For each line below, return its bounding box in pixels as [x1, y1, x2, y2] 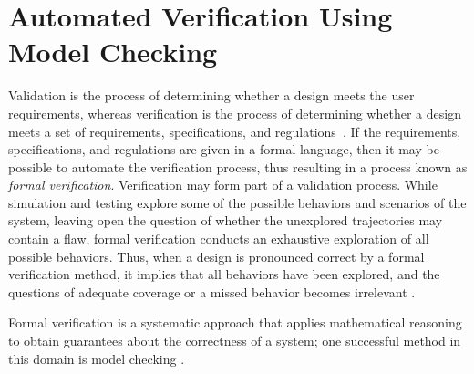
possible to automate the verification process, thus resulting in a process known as [8, 157, 468, 176]
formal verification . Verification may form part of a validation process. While [8, 175, 438, 194]
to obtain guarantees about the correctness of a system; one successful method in [8, 331, 461, 350]
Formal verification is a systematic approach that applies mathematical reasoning [8, 313, 462, 332]
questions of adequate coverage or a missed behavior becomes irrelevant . [8, 282, 416, 301]
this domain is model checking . [8, 348, 185, 368]
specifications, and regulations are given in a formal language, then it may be [8, 140, 439, 159]
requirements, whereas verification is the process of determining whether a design [8, 103, 461, 122]
